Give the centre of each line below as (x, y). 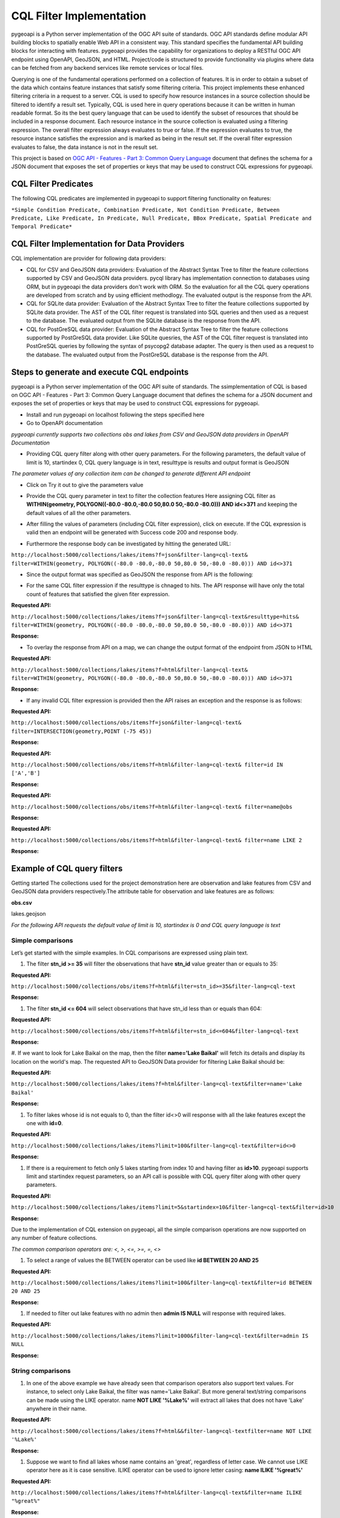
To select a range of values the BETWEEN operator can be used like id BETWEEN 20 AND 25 (142, 1261)
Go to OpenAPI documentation (65, 423)
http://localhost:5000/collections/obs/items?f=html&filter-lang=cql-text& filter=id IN (147, 765)
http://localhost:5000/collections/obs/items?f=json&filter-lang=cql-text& (126, 723)
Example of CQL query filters (67, 868)
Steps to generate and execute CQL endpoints (100, 372)
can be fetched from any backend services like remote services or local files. (108, 68)
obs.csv (22, 902)
